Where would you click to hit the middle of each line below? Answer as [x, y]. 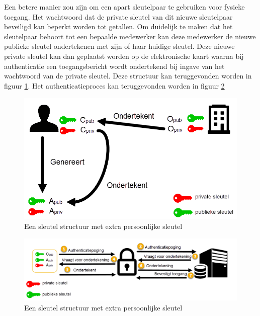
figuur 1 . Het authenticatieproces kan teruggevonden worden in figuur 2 [114, 85]
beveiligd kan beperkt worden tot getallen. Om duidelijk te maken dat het [118, 26]
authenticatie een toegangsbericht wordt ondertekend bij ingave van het [114, 66]
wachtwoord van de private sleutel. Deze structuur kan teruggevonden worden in [128, 76]
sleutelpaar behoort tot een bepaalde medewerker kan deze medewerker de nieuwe [130, 36]
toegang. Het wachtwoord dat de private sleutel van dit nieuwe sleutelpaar [118, 16]
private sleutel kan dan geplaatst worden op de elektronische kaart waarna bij [124, 56]
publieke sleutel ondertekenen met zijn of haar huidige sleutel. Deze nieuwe [119, 46]
